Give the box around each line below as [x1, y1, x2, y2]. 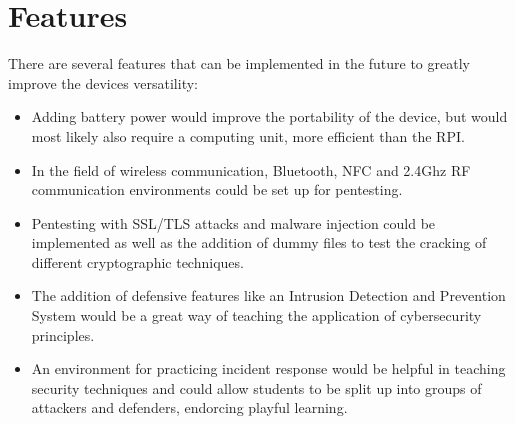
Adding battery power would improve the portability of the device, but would [31, 106, 508, 127]
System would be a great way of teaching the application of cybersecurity [31, 305, 482, 326]
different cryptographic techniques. [31, 251, 244, 272]
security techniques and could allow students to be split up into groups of [31, 377, 482, 398]
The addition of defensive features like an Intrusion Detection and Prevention [31, 285, 506, 306]
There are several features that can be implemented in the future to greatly [8, 53, 470, 74]
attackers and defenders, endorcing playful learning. [31, 397, 348, 418]
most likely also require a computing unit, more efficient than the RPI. [31, 125, 465, 146]
